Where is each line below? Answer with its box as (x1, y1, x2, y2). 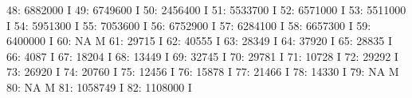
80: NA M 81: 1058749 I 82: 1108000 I (6, 78, 192, 95)
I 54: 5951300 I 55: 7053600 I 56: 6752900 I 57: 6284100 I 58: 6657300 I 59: (6, 17, 371, 33)
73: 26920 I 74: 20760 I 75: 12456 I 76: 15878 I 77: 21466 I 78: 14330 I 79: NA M (6, 63, 399, 80)
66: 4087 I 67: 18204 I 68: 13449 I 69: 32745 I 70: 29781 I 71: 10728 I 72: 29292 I (6, 47, 398, 64)
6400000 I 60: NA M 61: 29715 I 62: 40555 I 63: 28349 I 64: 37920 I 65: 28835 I (6, 32, 393, 49)
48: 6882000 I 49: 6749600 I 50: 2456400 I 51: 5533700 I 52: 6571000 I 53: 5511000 (6, 2, 406, 17)
